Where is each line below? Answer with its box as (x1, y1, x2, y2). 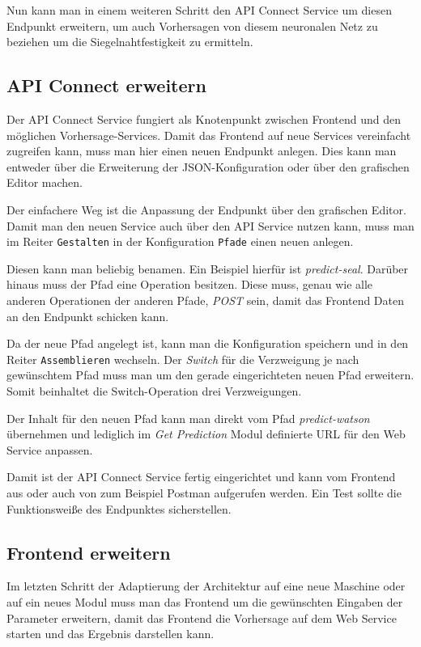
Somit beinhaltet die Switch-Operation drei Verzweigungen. (6, 383, 302, 400)
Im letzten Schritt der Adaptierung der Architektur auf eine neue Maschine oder (6, 577, 406, 594)
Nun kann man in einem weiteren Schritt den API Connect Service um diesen (6, 2, 392, 18)
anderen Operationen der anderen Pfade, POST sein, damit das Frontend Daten (6, 291, 405, 308)
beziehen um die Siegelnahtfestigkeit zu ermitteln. (6, 33, 253, 50)
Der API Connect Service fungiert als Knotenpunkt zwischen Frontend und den (6, 110, 402, 127)
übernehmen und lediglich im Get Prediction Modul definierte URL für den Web (6, 425, 406, 442)
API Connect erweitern (6, 73, 206, 98)
